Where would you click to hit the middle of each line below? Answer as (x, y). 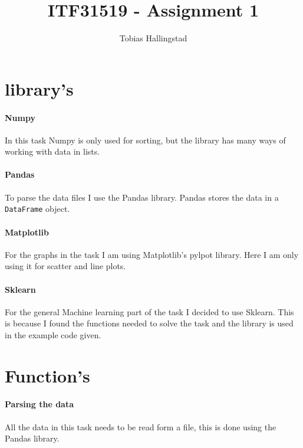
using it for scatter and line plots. (65, 266)
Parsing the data (39, 404)
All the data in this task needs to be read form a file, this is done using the (141, 426)
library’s (39, 88)
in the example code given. (53, 334)
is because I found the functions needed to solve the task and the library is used (149, 323)
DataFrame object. (37, 209)
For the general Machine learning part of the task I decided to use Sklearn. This (149, 311)
